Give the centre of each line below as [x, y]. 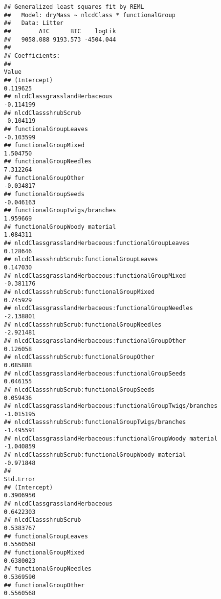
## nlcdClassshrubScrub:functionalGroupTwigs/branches [95, 422]
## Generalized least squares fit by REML [74, 7]
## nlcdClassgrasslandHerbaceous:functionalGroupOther [95, 341]
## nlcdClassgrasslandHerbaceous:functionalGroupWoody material [111, 438]
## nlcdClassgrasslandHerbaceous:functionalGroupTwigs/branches [111, 406]
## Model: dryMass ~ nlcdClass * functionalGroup [90, 15]
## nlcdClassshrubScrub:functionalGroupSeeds [79, 389]
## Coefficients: [32, 55]
